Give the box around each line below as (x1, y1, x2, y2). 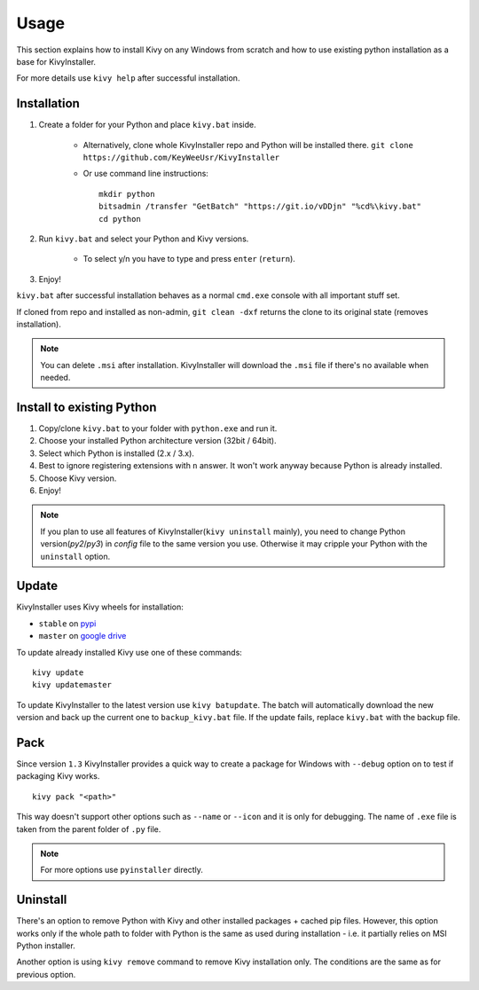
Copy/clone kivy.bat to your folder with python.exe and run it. (38, 423, 278, 434)
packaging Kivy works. (16, 771, 100, 782)
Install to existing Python (16, 399, 157, 414)
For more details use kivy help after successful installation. (16, 73, 240, 83)
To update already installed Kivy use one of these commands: (16, 647, 243, 657)
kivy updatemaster (32, 680, 113, 690)
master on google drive (38, 631, 127, 641)
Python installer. (16, 940, 75, 951)
